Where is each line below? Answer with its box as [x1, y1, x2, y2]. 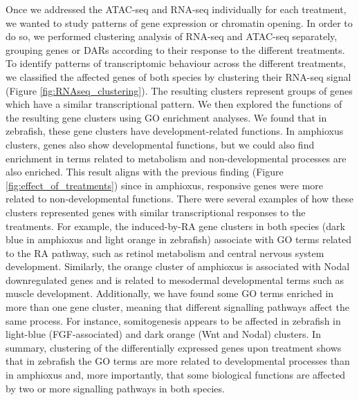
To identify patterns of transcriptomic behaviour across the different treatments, [6, 56, 346, 70]
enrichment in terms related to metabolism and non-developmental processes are [6, 151, 347, 165]
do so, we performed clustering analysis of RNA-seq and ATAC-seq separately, [6, 29, 338, 44]
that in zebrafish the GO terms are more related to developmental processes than [6, 354, 350, 368]
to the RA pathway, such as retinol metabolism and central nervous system [6, 245, 324, 260]
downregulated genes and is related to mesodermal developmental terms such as [6, 272, 344, 287]
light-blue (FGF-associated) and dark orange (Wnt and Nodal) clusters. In [6, 327, 321, 341]
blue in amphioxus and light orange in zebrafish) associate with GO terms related [6, 232, 351, 247]
